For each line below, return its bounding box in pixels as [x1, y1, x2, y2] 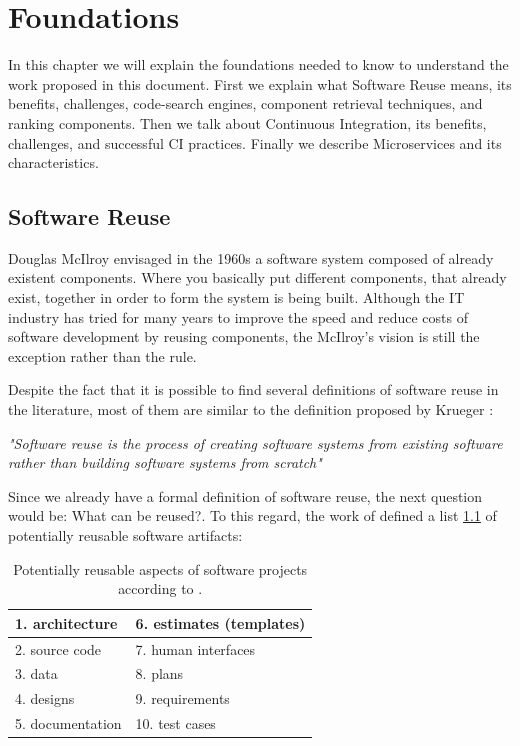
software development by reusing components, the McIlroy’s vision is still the [8, 326, 480, 347]
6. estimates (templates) [135, 612, 306, 633]
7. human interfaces [135, 638, 256, 659]
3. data [15, 663, 58, 684]
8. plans [135, 663, 184, 684]
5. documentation [15, 713, 122, 734]
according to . [118, 578, 203, 599]
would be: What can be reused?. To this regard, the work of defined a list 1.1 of [8, 505, 497, 526]
